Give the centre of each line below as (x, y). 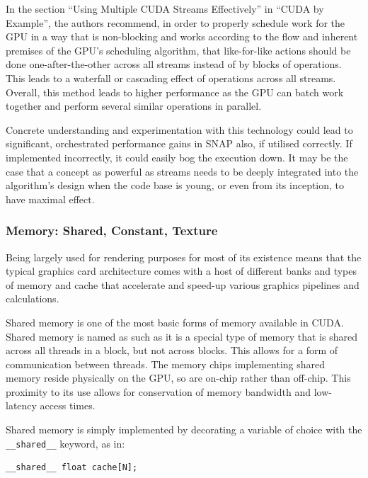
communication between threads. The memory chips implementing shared (166, 364)
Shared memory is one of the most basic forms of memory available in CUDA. (175, 322)
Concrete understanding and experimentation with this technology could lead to (179, 129)
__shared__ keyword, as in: (65, 443)
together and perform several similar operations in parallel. (134, 106)
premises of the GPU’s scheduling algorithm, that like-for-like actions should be (178, 50)
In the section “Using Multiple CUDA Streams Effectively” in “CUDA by (165, 8)
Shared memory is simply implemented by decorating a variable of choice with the (184, 429)
